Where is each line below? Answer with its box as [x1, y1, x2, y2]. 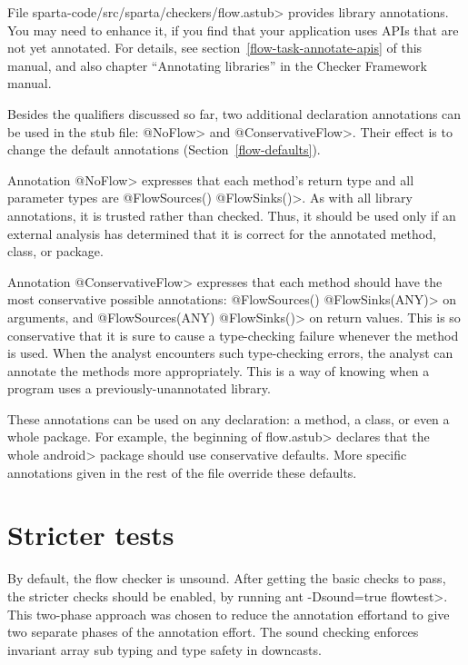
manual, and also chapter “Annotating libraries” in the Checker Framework [7, 55, 427, 74]
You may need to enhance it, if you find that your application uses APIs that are [7, 20, 459, 39]
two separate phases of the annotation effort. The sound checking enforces [7, 622, 419, 641]
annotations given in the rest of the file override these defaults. [7, 462, 357, 481]
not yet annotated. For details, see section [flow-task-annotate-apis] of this [7, 38, 423, 57]
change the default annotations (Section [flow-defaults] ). [7, 140, 321, 159]
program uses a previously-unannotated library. [7, 379, 271, 398]
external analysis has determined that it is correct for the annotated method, [7, 223, 436, 243]
